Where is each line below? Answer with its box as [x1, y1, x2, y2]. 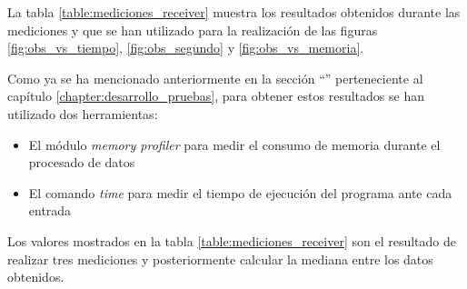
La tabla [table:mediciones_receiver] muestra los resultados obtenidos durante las [7, 3, 461, 21]
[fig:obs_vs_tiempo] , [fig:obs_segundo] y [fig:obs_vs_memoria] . [7, 38, 364, 57]
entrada [28, 201, 72, 220]
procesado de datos [28, 153, 135, 172]
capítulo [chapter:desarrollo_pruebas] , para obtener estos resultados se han [7, 86, 424, 105]
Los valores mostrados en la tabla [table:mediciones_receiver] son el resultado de [7, 231, 457, 250]
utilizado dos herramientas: [7, 104, 158, 123]
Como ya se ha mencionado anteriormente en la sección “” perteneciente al [7, 68, 423, 87]
